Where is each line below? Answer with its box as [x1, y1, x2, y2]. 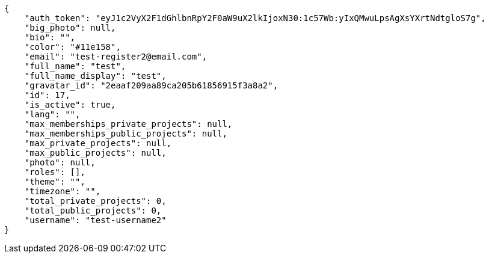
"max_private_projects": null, [24, 138, 172, 148]
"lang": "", [24, 109, 81, 119]
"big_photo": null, [24, 23, 116, 32]
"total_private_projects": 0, [24, 196, 167, 206]
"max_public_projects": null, [24, 148, 167, 158]
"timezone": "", [24, 186, 101, 196]
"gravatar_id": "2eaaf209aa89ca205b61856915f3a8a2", [24, 81, 278, 90]
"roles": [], [24, 167, 85, 177]
